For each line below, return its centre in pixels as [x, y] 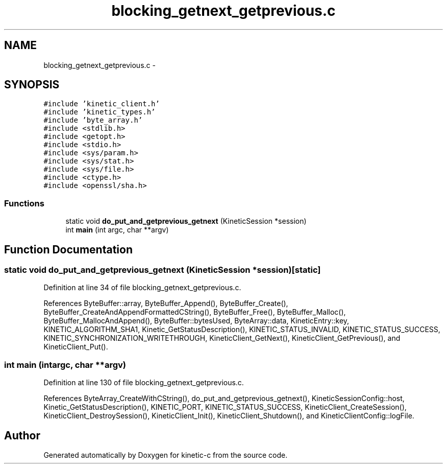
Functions [24, 203]
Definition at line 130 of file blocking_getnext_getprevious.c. [144, 383]
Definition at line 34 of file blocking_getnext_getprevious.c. [142, 288]
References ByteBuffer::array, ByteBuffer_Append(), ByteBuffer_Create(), [166, 303]
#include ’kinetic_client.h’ [102, 104]
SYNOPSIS [32, 85]
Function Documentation [68, 249]
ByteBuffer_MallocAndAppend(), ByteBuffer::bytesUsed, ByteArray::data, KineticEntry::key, [196, 321]
